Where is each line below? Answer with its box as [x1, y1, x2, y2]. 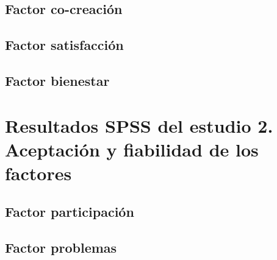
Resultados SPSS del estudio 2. [5, 113, 273, 138]
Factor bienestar [5, 71, 110, 90]
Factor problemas [5, 238, 117, 257]
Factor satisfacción [5, 35, 124, 54]
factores [5, 160, 72, 185]
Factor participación [5, 202, 134, 221]
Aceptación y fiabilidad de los [5, 136, 259, 161]
